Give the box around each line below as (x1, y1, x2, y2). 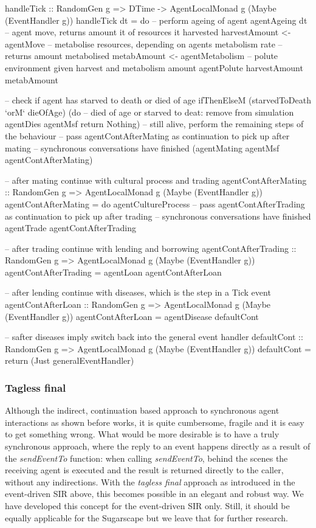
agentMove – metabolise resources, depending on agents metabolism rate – (5, 37, 283, 50)
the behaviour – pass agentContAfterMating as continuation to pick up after (5, 129, 290, 142)
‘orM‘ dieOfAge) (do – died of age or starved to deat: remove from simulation (5, 105, 294, 118)
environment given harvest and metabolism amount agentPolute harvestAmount (5, 61, 303, 74)
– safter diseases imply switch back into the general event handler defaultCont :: (5, 330, 303, 343)
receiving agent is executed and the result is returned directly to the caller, (5, 464, 284, 476)
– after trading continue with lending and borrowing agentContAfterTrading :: (5, 241, 297, 254)
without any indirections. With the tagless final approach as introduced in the (5, 475, 295, 488)
